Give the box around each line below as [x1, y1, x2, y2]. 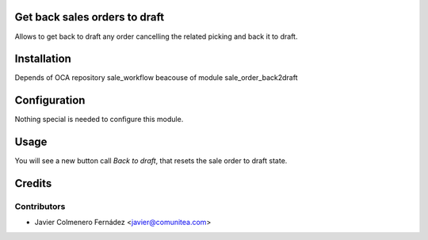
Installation [14, 52, 71, 66]
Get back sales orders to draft [14, 10, 165, 24]
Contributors [14, 201, 66, 212]
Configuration [14, 93, 86, 107]
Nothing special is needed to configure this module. [14, 115, 184, 124]
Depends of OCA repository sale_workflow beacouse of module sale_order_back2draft [14, 73, 298, 82]
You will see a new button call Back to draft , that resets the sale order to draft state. [14, 156, 288, 166]
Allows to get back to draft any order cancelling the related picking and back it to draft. [14, 32, 298, 41]
